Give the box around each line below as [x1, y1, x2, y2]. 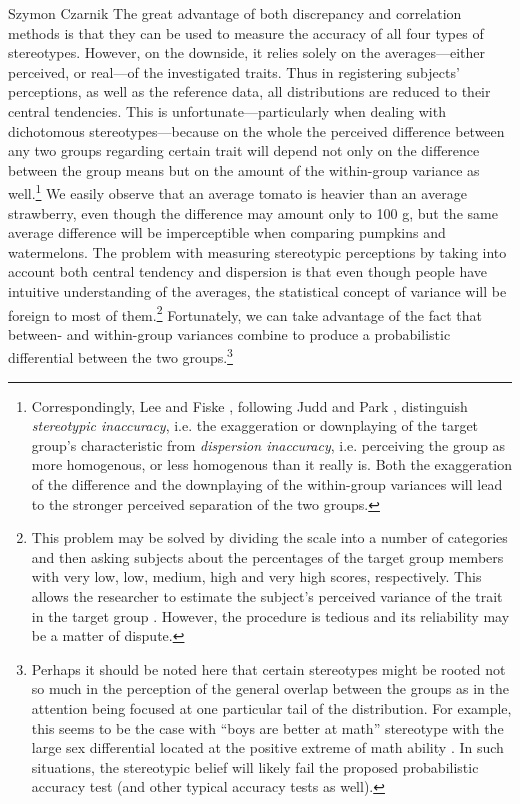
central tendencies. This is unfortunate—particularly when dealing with [8, 100, 446, 121]
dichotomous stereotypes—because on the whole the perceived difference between [8, 120, 505, 141]
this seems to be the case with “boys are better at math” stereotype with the [31, 717, 504, 738]
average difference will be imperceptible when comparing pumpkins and [8, 222, 446, 243]
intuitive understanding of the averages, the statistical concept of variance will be [8, 280, 507, 301]
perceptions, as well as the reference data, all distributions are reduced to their [8, 81, 491, 102]
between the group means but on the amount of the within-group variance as [8, 159, 480, 180]
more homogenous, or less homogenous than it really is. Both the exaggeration [31, 454, 513, 475]
